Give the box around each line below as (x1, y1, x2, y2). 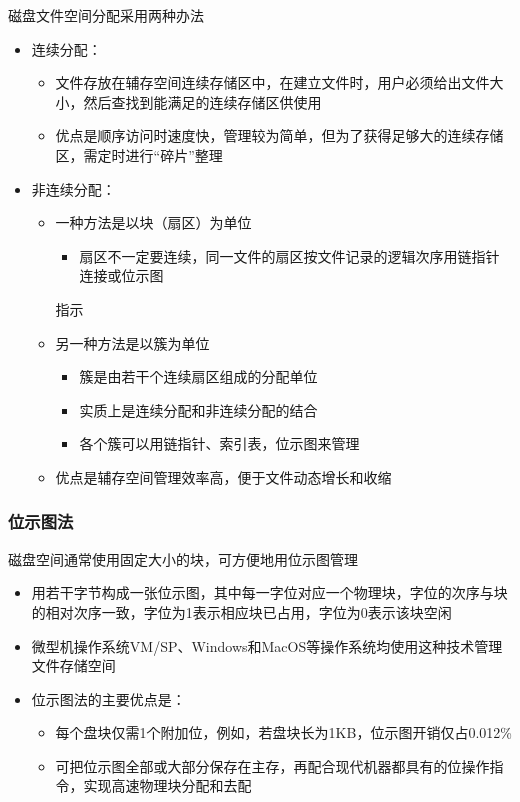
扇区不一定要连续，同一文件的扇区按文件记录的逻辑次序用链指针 (79, 245, 500, 266)
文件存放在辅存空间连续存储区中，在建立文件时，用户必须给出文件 (55, 72, 490, 93)
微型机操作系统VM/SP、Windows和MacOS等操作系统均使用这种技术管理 (31, 635, 503, 656)
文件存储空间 (31, 655, 116, 676)
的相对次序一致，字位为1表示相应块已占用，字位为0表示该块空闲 (31, 601, 452, 622)
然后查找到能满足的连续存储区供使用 (83, 91, 322, 112)
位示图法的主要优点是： (31, 688, 186, 709)
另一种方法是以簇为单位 (55, 332, 210, 353)
